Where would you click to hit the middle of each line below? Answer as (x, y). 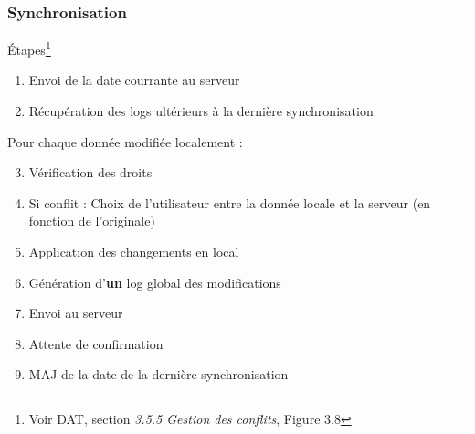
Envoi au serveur (76, 313)
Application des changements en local (134, 252)
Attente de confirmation (96, 343)
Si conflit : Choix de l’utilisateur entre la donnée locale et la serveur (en (230, 202)
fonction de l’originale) (92, 221)
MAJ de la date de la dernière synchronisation (158, 374)
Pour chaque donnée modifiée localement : (125, 141)
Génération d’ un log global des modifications (155, 282)
